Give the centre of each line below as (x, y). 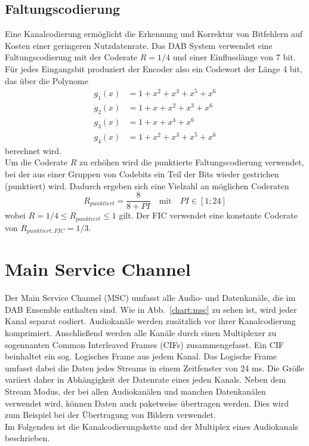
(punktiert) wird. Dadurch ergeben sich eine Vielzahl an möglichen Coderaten (147, 185)
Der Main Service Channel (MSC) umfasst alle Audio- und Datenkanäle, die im (150, 298)
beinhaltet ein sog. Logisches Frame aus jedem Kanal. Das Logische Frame (141, 356)
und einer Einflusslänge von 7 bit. (234, 57)
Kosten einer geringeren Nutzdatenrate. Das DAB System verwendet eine (139, 45)
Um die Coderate (36, 162)
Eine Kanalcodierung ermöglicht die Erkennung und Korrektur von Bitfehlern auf (154, 34)
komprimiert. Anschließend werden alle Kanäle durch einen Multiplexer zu (141, 333)
